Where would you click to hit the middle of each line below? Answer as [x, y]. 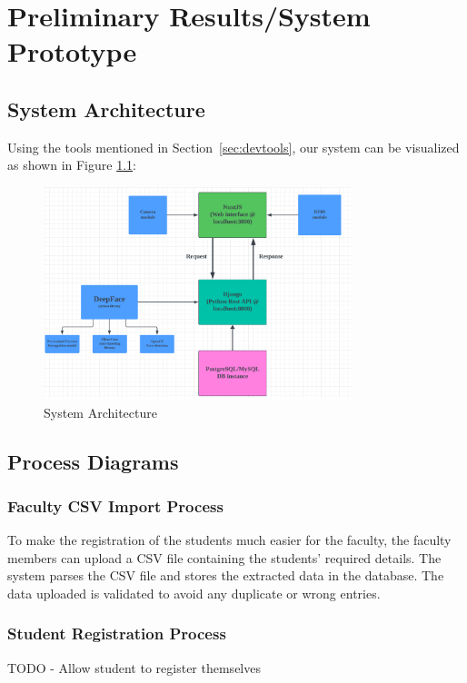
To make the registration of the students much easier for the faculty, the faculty [229, 540]
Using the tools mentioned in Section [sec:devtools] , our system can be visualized [233, 147]
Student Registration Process [117, 634]
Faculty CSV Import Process [115, 505]
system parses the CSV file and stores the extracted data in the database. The [226, 575]
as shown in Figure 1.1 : [72, 165]
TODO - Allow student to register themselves [134, 667]
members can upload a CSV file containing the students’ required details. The [224, 557]
